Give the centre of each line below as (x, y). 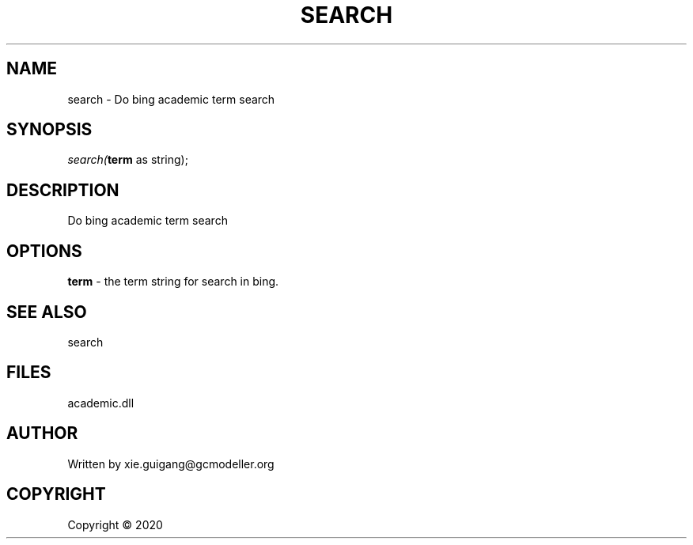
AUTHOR (42, 433)
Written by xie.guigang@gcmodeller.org (171, 464)
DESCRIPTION (63, 190)
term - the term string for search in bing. (173, 282)
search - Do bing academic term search (171, 99)
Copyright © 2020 (115, 524)
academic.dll (101, 403)
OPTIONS (44, 251)
